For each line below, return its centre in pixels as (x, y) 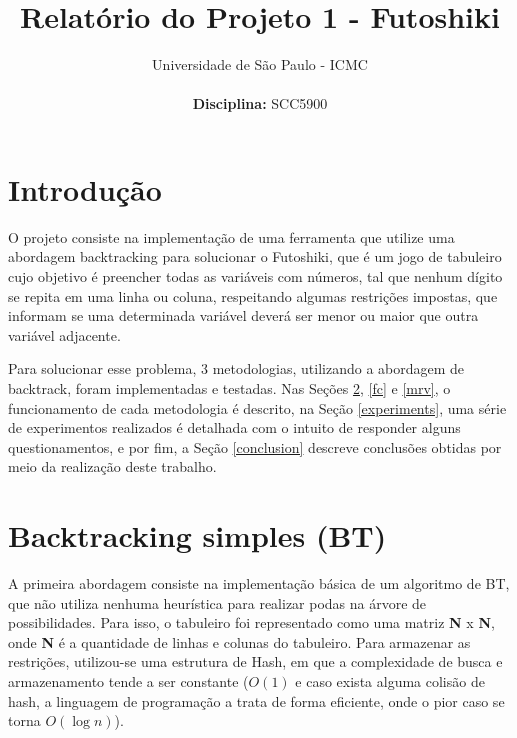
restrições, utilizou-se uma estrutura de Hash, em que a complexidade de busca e (255, 661)
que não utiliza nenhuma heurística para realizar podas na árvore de (217, 602)
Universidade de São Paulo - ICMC (260, 64)
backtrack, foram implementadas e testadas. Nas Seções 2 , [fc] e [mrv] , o (229, 388)
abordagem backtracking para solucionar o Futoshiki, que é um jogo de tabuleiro (255, 256)
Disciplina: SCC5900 (260, 103)
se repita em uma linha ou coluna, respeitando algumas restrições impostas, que (253, 295)
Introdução (85, 188)
